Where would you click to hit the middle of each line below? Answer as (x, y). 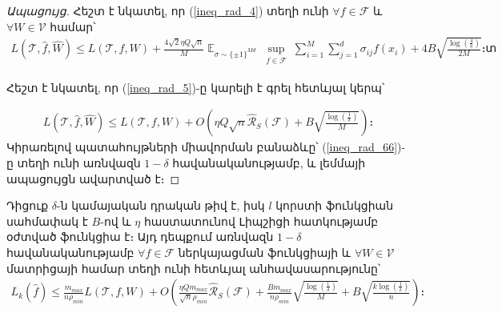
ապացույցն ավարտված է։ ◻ (93, 178)
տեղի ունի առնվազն (79, 162)
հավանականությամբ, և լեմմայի (269, 162)
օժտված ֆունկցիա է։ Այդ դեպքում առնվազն (140, 237)
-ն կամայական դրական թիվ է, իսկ (161, 205)
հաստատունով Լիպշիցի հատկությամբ (261, 221)
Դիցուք (28, 205)
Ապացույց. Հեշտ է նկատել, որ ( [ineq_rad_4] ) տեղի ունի (168, 10)
